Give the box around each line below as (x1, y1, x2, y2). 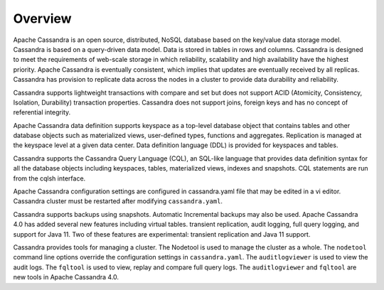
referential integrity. (13, 108, 71, 117)
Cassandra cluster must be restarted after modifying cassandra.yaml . (13, 197, 223, 205)
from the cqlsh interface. (13, 174, 86, 183)
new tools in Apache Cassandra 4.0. (13, 273, 119, 281)
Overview (13, 11, 72, 26)
